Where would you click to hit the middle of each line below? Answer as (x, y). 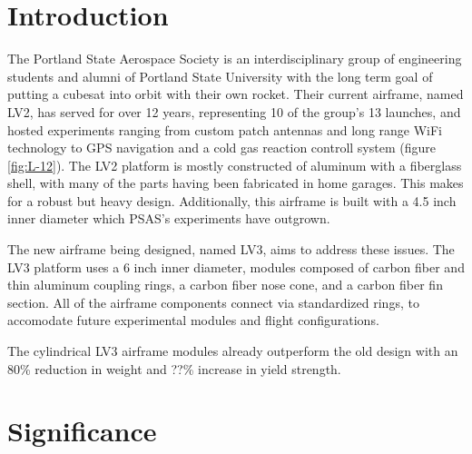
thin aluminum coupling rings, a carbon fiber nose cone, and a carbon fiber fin (225, 285)
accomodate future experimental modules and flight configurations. (193, 320)
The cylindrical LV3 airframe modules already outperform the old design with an (233, 351)
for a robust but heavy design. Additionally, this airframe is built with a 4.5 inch (232, 200)
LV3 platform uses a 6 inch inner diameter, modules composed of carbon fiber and (236, 266)
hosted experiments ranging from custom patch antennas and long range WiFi (225, 129)
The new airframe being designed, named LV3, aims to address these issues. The (231, 249)
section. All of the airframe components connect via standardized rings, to (213, 302)
